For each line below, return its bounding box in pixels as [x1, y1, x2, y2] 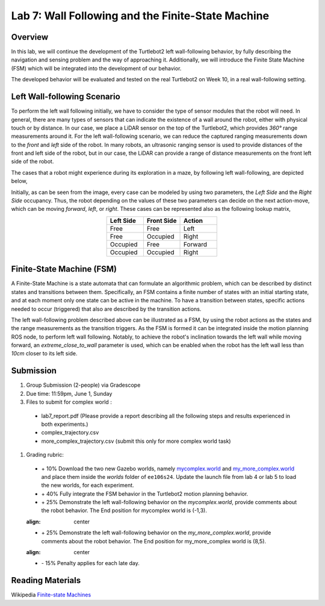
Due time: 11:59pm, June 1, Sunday [26, 390, 113, 397]
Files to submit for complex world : [26, 398, 113, 406]
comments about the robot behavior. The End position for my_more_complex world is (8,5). [41, 537, 267, 545]
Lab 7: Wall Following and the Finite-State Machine [11, 9, 270, 22]
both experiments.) [41, 420, 88, 428]
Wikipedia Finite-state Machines [11, 591, 91, 599]
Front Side [146, 216, 177, 225]
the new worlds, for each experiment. [41, 482, 135, 489]
